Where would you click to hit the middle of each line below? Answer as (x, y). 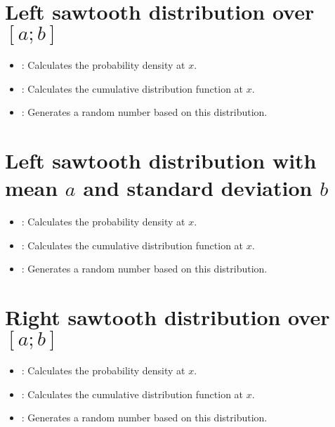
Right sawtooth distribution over (167, 317)
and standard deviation (198, 188)
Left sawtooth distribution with (161, 160)
